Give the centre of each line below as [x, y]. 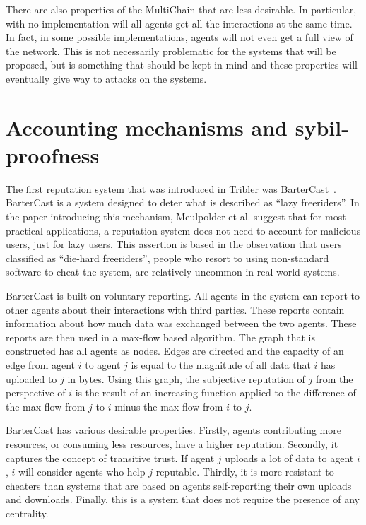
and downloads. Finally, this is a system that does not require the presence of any [183, 499]
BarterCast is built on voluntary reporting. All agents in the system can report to [183, 296]
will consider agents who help [82, 472]
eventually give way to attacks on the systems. [106, 78]
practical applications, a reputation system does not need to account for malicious [183, 230]
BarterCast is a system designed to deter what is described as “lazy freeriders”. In [183, 202]
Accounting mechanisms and [147, 127]
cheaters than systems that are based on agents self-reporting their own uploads [179, 485]
